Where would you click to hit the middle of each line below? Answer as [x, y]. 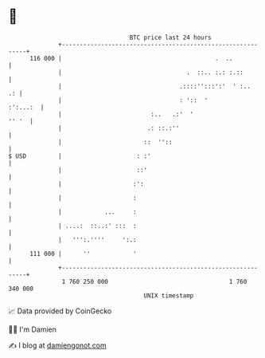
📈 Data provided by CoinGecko [60, 311]
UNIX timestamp [169, 295]
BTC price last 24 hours [171, 37]
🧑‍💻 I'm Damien [33, 329]
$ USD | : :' [80, 156]
